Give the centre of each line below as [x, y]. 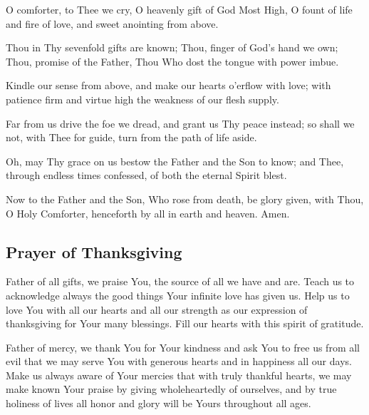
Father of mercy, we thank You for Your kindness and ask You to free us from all [183, 347]
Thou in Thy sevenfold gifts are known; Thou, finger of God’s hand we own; [172, 47]
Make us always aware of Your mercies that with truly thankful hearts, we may [179, 375]
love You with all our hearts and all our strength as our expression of [157, 309]
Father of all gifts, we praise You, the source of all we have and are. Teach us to [180, 281]
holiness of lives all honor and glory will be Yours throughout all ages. [158, 403]
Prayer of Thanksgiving [94, 251]
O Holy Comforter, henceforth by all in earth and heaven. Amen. [148, 213]
